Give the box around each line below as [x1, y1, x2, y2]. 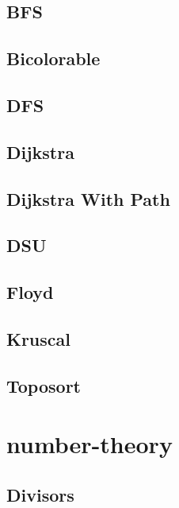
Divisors [6, 482, 74, 506]
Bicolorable [6, 46, 101, 71]
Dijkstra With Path [6, 186, 170, 211]
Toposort [6, 373, 81, 397]
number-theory [6, 428, 173, 460]
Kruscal [6, 326, 70, 351]
